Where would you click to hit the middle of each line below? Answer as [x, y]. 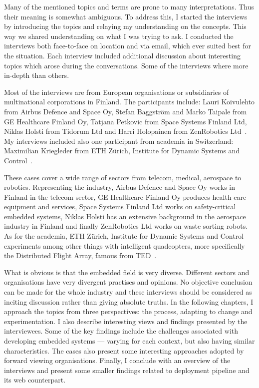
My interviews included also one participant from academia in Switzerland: [119, 141]
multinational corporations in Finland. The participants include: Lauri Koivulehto [129, 102]
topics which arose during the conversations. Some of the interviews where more [126, 65]
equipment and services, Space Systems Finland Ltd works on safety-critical [120, 206]
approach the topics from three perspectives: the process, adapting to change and [128, 311]
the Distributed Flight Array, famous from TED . [80, 255]
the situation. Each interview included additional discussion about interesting [122, 55]
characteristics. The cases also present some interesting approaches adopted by [124, 350]
